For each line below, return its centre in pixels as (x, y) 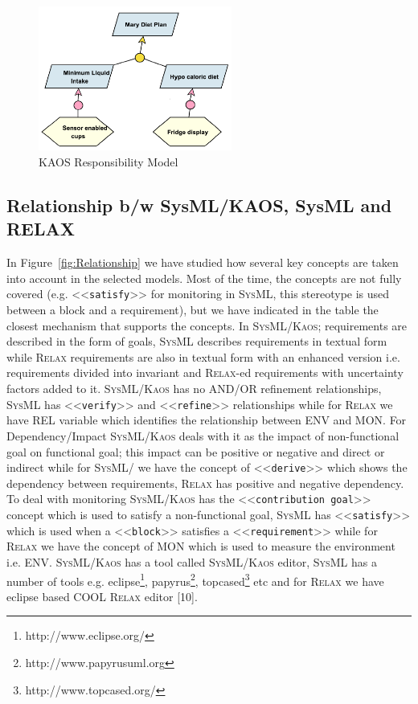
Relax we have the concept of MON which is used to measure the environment (201, 546)
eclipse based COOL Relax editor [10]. (102, 596)
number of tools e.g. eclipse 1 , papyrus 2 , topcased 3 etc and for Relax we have (195, 579)
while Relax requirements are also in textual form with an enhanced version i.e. (203, 356)
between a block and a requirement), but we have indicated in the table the (193, 310)
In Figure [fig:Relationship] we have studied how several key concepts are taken (203, 262)
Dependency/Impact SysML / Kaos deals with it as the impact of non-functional (203, 435)
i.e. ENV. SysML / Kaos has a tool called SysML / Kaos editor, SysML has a (192, 561)
